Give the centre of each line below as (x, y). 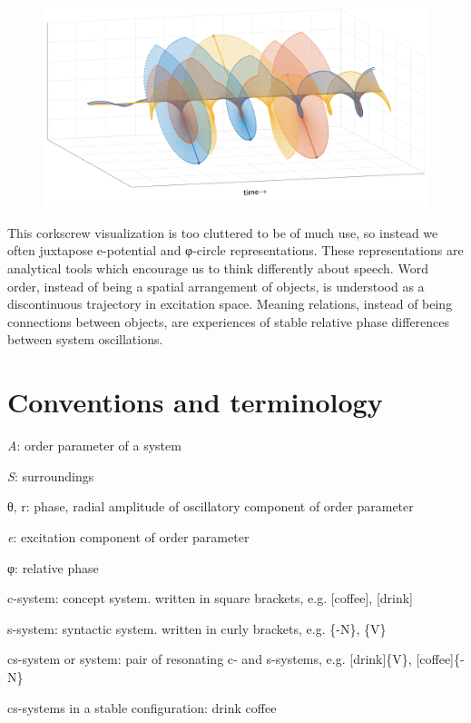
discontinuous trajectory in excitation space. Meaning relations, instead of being (230, 304)
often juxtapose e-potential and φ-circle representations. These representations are (235, 250)
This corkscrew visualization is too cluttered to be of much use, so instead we (223, 232)
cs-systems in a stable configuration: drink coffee (142, 707)
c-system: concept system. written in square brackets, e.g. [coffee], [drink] (211, 598)
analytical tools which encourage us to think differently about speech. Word (218, 268)
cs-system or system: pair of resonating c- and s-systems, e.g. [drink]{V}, (210, 659)
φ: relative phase (53, 567)
